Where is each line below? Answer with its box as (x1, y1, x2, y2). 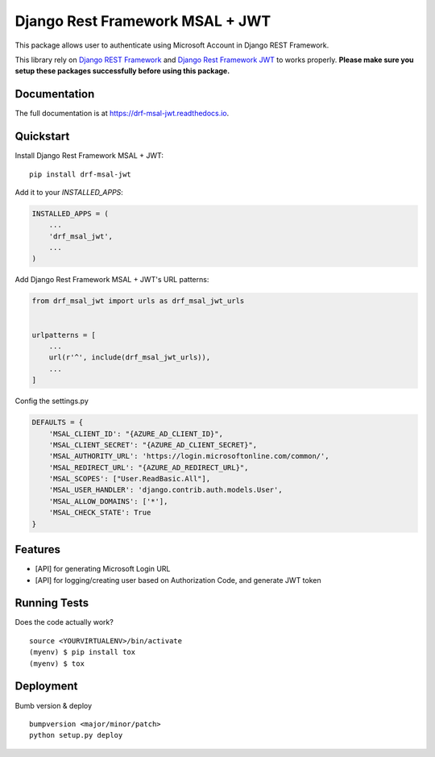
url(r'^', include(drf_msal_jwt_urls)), (48, 353, 211, 362)
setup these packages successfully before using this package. (14, 66, 230, 76)
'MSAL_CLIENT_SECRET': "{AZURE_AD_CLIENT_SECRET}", (48, 440, 258, 449)
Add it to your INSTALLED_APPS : (14, 187, 124, 197)
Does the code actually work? (14, 618, 114, 627)
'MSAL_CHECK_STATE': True (48, 508, 151, 518)
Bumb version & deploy (14, 701, 93, 710)
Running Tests (14, 597, 89, 610)
